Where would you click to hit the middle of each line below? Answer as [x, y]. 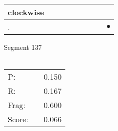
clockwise [26, 12]
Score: [18, 119]
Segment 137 [23, 47]
